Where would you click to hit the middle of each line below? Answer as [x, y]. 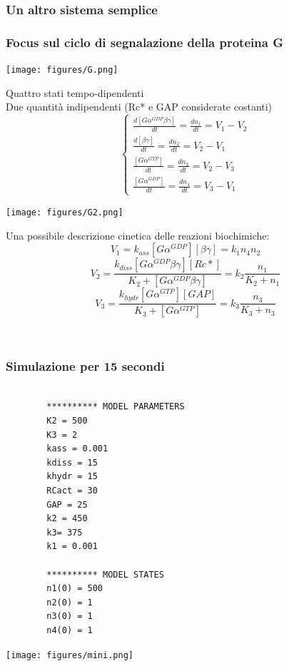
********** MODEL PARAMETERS [116, 407]
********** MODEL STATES [105, 574]
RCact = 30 [72, 491]
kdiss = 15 [72, 462]
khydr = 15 [72, 477]
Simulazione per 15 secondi [85, 365]
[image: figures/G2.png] [65, 213]
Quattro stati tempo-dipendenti [75, 92]
